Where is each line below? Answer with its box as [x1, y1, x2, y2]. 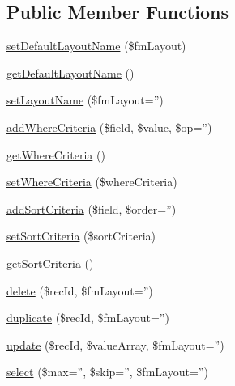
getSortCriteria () [6, 254, 94, 271]
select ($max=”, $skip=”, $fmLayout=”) [6, 363, 208, 380]
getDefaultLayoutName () [6, 64, 135, 81]
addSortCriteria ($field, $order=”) [6, 200, 177, 217]
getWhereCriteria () [6, 146, 105, 163]
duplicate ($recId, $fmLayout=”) [6, 309, 169, 326]
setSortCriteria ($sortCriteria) [6, 227, 156, 244]
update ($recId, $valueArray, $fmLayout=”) [6, 336, 224, 353]
